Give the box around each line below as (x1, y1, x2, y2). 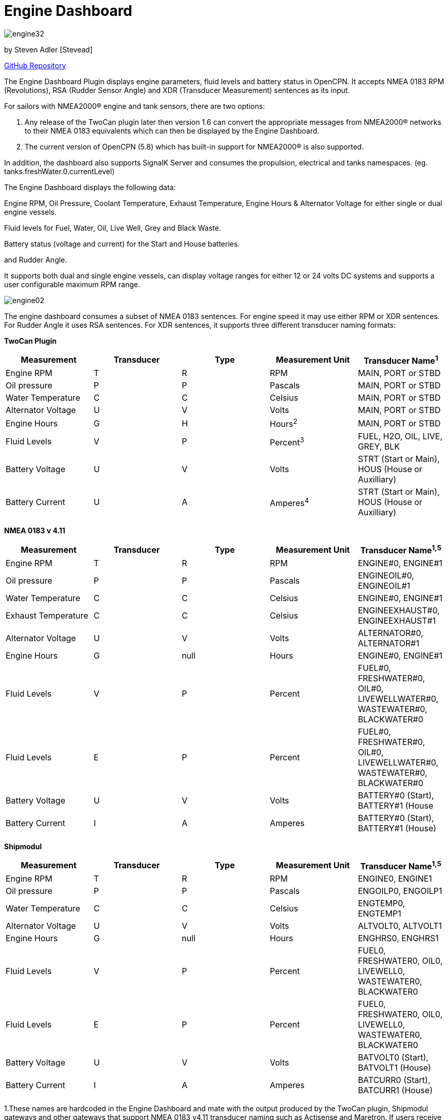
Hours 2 (269, 417, 298, 430)
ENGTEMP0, (358, 898, 405, 909)
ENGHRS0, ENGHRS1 (358, 933, 439, 944)
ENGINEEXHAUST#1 (358, 615, 436, 626)
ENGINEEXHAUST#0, (358, 605, 440, 615)
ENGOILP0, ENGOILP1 (358, 886, 442, 897)
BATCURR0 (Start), (358, 1075, 431, 1086)
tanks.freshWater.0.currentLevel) (4, 166, 115, 176)
